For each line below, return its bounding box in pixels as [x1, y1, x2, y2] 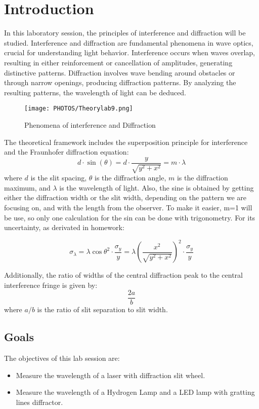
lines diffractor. [16, 397, 63, 407]
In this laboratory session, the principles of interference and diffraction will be [4, 27, 246, 38]
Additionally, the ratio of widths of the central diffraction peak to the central [4, 270, 243, 280]
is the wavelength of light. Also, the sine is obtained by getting [59, 182, 254, 193]
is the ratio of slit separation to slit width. [37, 304, 168, 315]
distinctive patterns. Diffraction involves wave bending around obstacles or [4, 67, 235, 78]
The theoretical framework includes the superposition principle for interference [4, 136, 248, 147]
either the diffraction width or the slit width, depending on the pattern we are [4, 192, 247, 203]
